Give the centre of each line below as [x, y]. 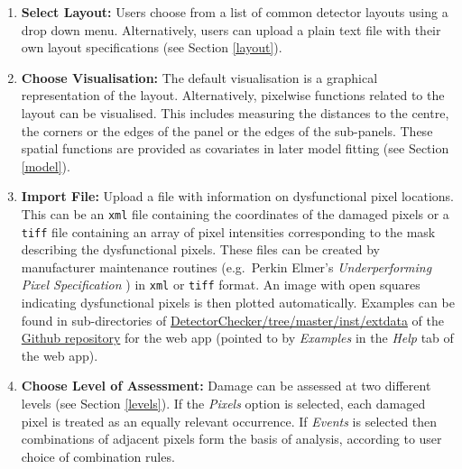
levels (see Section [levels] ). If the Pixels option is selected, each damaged [223, 404]
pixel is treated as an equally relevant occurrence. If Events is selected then [229, 421]
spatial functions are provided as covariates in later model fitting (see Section [235, 148]
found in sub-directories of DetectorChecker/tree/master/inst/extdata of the [232, 320]
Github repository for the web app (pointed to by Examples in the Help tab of [237, 338]
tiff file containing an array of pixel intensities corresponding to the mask [228, 231]
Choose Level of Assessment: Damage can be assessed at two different [226, 386]
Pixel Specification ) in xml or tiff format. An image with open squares [221, 285]
